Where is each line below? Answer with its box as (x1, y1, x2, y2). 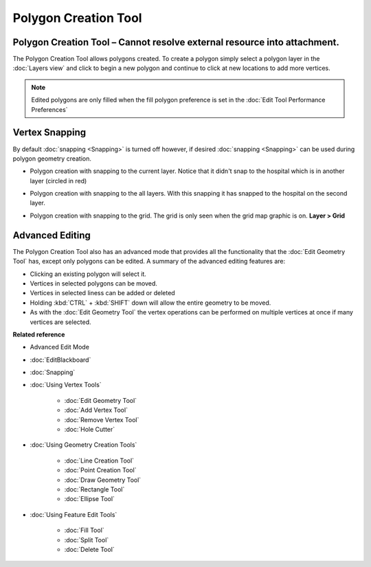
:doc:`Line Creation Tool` (64, 456, 134, 465)
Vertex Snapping (12, 127, 87, 139)
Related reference (12, 330, 65, 338)
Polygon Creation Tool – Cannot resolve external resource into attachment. (12, 36, 339, 48)
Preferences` (31, 105, 68, 113)
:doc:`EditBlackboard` (30, 356, 91, 364)
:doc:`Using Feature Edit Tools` (30, 510, 117, 518)
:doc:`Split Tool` (64, 535, 109, 544)
